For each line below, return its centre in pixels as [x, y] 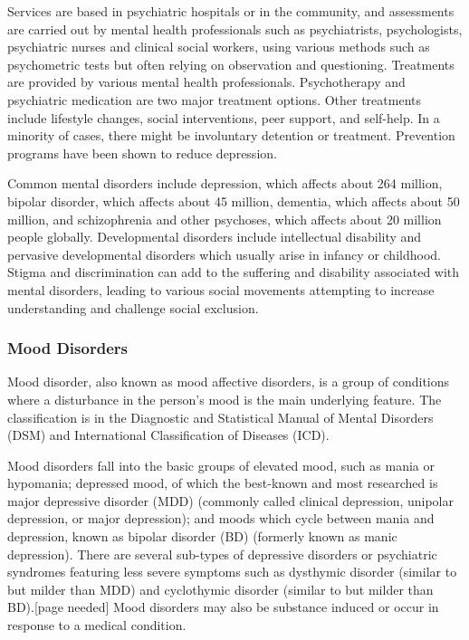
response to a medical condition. [97, 625]
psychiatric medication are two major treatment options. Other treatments [215, 99]
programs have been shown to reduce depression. [142, 153]
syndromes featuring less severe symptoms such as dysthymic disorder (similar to [232, 572]
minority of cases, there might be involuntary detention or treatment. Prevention [231, 135]
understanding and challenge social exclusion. [133, 307]
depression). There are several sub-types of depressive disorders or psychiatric [222, 554]
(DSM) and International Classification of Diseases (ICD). [168, 435]
